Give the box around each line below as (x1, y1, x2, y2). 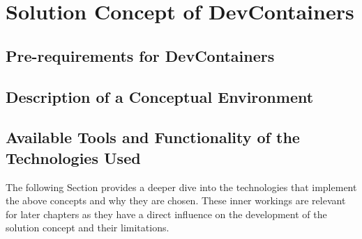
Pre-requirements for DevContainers (6, 44, 275, 66)
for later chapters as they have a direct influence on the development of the (6, 206, 327, 221)
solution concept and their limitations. (6, 220, 169, 235)
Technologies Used (6, 147, 141, 168)
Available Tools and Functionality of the (6, 126, 300, 148)
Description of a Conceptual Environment (6, 85, 314, 107)
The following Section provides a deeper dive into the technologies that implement (6, 179, 357, 194)
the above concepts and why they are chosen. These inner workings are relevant (6, 193, 346, 208)
